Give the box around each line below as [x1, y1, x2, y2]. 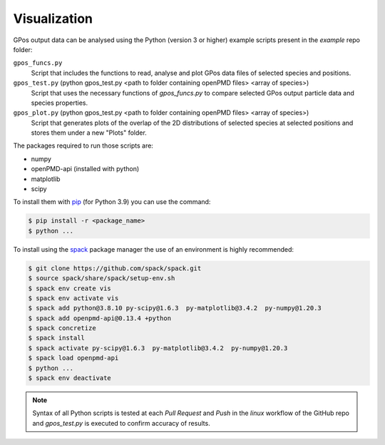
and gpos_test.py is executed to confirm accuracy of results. [32, 419, 210, 427]
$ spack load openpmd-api [28, 354, 119, 362]
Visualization [13, 11, 93, 26]
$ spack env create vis [28, 284, 112, 292]
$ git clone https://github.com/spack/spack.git [28, 264, 202, 272]
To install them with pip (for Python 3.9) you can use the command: [13, 198, 211, 206]
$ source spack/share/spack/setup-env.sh [28, 275, 175, 282]
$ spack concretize [28, 324, 96, 332]
